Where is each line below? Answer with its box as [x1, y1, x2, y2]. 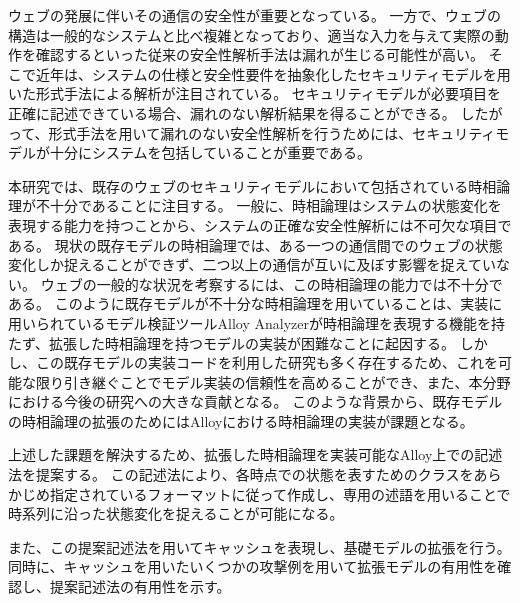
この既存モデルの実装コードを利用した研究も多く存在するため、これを [35, 352, 498, 373]
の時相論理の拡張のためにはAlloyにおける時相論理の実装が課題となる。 [8, 410, 474, 431]
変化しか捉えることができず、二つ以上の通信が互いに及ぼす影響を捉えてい [8, 254, 496, 275]
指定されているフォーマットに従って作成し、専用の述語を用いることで [49, 483, 511, 504]
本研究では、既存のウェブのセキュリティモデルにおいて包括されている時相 [8, 175, 497, 196]
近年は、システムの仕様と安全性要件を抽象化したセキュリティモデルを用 [35, 63, 511, 84]
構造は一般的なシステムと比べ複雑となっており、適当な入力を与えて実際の [8, 24, 495, 45]
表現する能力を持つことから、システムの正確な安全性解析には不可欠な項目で [8, 214, 512, 235]
